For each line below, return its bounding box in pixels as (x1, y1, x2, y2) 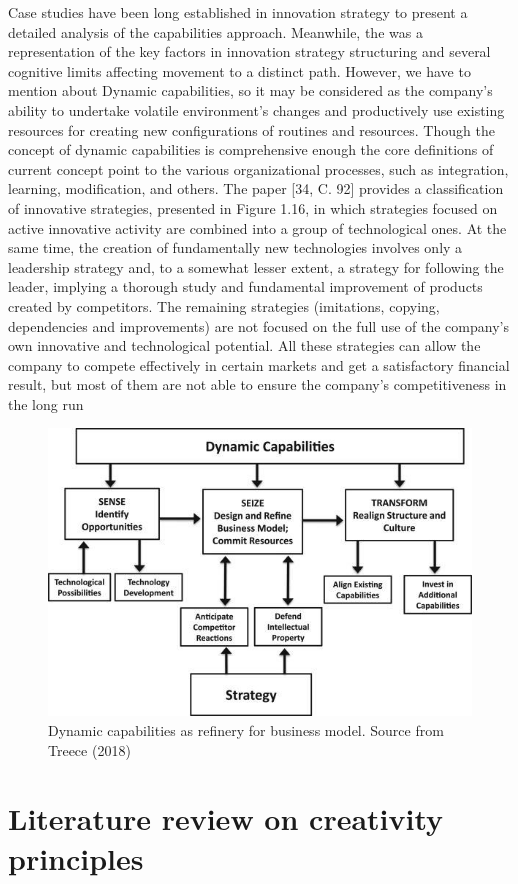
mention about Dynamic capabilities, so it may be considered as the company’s (8, 80, 493, 101)
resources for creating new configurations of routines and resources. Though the (8, 119, 495, 140)
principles (8, 837, 144, 878)
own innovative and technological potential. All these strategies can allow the (8, 335, 481, 356)
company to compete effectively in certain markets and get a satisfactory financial (8, 354, 510, 375)
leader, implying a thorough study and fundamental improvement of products (8, 276, 483, 297)
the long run (8, 393, 84, 414)
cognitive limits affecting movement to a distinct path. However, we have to (8, 60, 471, 81)
